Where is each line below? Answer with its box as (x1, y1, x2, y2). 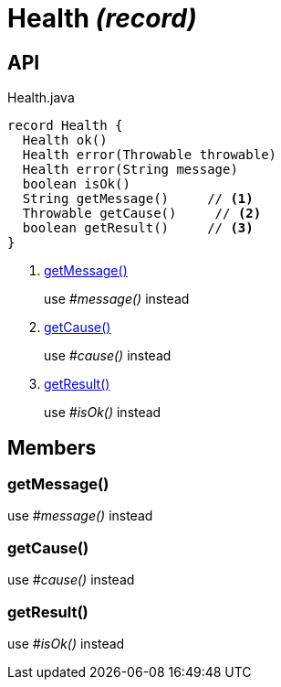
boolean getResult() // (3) (22, 220, 254, 236)
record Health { (7, 118, 123, 134)
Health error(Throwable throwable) (22, 147, 277, 163)
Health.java (7, 90, 75, 106)
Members (7, 435, 97, 459)
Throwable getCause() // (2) (22, 206, 262, 221)
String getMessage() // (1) (22, 191, 254, 207)
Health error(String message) (22, 162, 238, 177)
